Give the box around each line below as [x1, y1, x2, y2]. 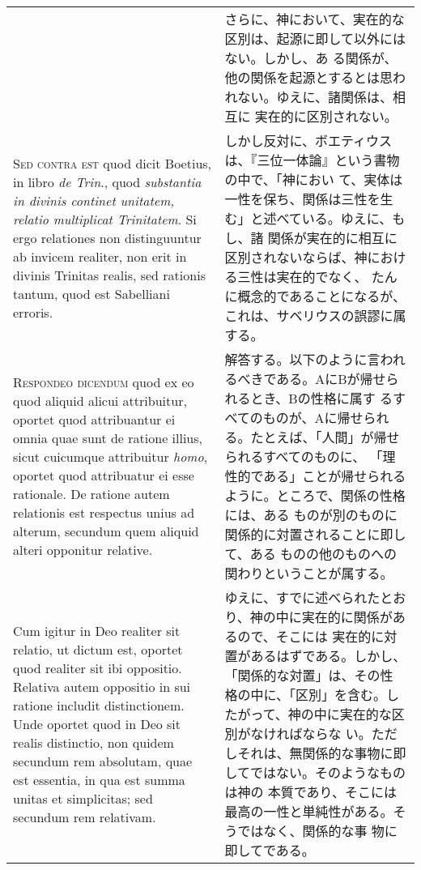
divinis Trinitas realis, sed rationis [13, 265, 206, 284]
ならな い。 [302, 724, 372, 743]
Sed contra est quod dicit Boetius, [13, 153, 212, 173]
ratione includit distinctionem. [13, 695, 185, 714]
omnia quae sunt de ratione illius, [13, 429, 203, 447]
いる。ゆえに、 [301, 209, 393, 228]
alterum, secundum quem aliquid [13, 522, 199, 540]
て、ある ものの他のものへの [224, 544, 397, 563]
